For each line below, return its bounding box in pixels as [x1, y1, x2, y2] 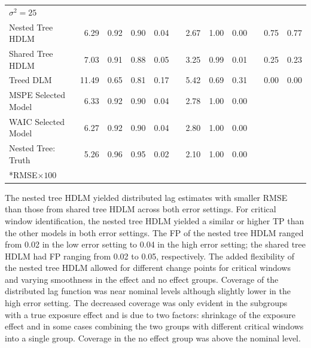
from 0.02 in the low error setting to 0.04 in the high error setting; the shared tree [5, 238, 306, 251]
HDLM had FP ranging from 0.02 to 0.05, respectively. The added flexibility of [5, 249, 295, 262]
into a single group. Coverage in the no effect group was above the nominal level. [5, 331, 301, 344]
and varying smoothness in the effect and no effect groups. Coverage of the [5, 273, 279, 285]
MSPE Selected [9, 88, 66, 101]
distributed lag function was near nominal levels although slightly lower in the [5, 285, 291, 297]
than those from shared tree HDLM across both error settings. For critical [5, 203, 276, 215]
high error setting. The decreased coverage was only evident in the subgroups [5, 297, 288, 309]
